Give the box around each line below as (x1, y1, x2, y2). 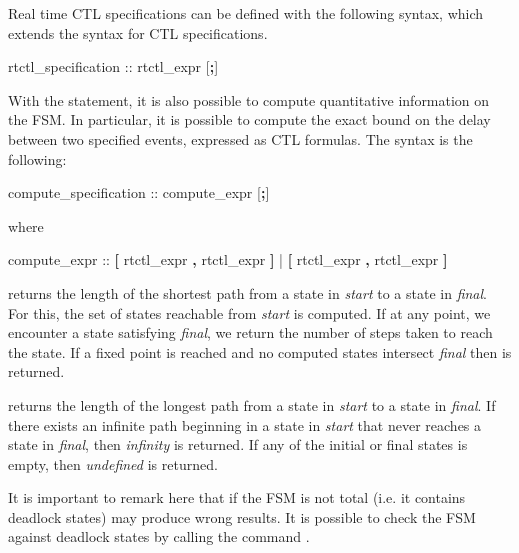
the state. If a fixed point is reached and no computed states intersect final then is (8, 341, 512, 362)
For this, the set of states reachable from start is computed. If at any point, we (8, 302, 491, 323)
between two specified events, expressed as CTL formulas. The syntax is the (8, 128, 473, 149)
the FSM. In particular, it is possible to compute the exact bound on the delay (8, 109, 491, 130)
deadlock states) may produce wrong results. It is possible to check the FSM (8, 506, 476, 527)
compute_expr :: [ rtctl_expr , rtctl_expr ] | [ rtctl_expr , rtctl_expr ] (8, 249, 448, 270)
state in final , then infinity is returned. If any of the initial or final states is (8, 434, 468, 455)
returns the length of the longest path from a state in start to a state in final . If (8, 394, 496, 415)
